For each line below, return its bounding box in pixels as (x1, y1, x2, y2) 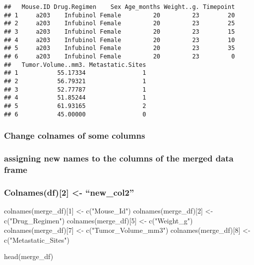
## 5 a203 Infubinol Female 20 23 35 (4, 45, 235, 52)
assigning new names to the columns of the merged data (4, 152, 234, 164)
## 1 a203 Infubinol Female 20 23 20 (4, 11, 235, 19)
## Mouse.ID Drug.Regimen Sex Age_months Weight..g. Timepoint (4, 3, 235, 10)
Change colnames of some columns (4, 129, 145, 142)
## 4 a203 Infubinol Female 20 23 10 (4, 36, 235, 44)
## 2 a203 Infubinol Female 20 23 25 (4, 20, 235, 27)
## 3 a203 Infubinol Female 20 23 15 (4, 28, 235, 35)
